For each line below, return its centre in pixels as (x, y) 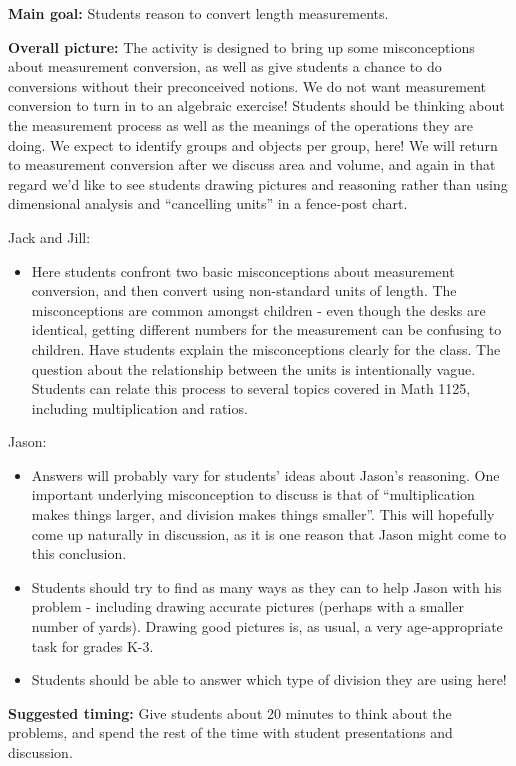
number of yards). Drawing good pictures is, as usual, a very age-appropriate (267, 626)
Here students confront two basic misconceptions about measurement (243, 270)
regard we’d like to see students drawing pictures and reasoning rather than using (258, 183)
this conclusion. (79, 553)
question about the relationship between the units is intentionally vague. (253, 368)
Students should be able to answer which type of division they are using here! (269, 679)
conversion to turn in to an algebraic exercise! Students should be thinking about (256, 105)
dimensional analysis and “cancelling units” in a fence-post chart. (208, 203)
